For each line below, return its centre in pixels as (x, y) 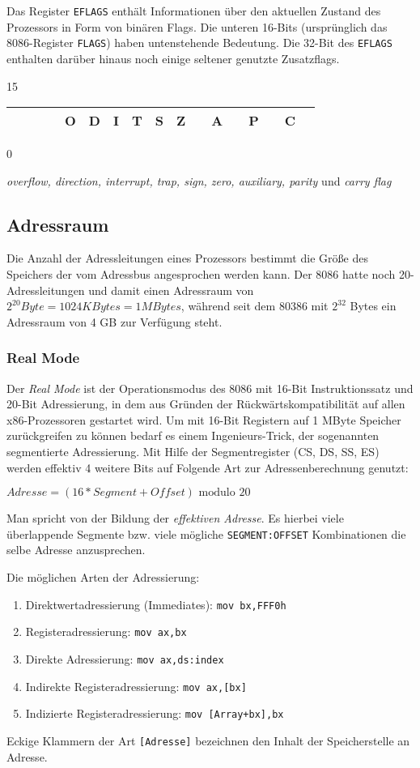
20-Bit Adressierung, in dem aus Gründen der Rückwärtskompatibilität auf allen (206, 404)
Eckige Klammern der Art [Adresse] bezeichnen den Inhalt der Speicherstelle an (208, 740)
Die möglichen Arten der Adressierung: (103, 577)
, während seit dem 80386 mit (255, 306)
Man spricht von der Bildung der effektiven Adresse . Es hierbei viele (175, 518)
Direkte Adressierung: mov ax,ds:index (125, 658)
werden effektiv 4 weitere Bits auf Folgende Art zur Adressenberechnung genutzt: (208, 467)
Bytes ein (373, 306)
